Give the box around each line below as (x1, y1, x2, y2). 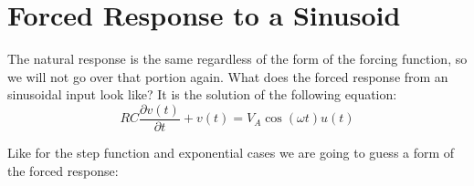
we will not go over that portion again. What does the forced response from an (7, 67, 448, 86)
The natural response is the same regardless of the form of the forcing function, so (7, 49, 468, 68)
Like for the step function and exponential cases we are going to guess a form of (7, 142, 455, 161)
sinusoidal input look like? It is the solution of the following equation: (7, 85, 397, 104)
